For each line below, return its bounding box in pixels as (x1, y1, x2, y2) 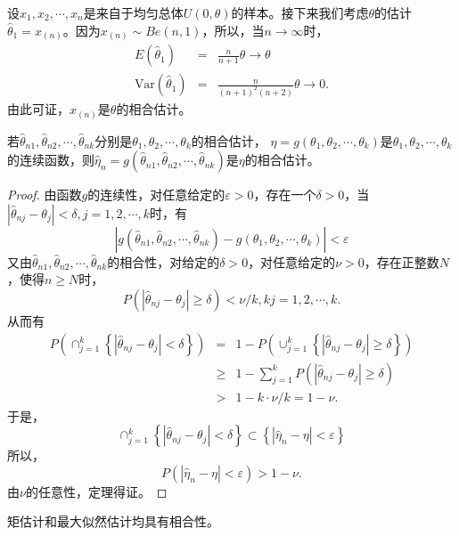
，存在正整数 (364, 252, 439, 271)
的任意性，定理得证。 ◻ (25, 482, 168, 500)
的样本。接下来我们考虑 (231, 4, 369, 21)
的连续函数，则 (7, 150, 94, 169)
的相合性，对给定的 (107, 252, 220, 271)
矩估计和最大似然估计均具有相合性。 (7, 512, 219, 531)
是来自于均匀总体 (83, 4, 184, 21)
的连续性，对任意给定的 (87, 185, 225, 204)
